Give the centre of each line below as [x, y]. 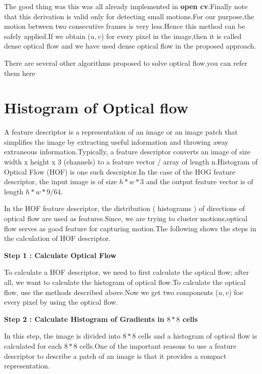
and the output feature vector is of [200, 181]
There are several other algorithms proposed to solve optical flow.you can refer [126, 63]
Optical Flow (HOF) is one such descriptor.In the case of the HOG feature [120, 171]
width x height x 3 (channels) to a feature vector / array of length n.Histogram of [131, 162]
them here [20, 73]
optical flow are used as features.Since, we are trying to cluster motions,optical [126, 218]
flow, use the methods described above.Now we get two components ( [111, 292]
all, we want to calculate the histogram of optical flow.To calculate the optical [125, 282]
